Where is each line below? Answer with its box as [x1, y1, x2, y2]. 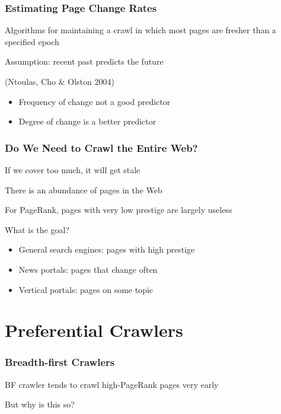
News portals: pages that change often [18, 263, 158, 275]
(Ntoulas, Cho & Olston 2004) [5, 75, 114, 87]
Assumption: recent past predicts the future [5, 55, 164, 68]
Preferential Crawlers [5, 318, 183, 342]
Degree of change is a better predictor [18, 115, 157, 128]
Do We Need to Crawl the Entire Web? [5, 140, 198, 155]
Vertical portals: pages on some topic [18, 283, 154, 295]
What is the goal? [5, 223, 69, 235]
